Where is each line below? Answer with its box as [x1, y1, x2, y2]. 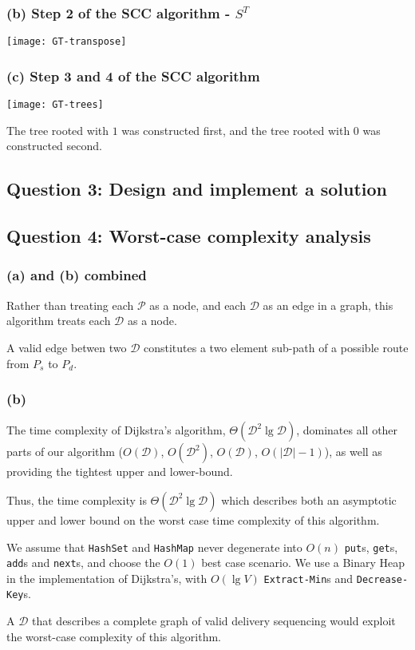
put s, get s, [344, 538, 398, 555]
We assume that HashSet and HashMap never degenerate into [6, 538, 302, 555]
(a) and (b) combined [6, 265, 147, 285]
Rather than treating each [6, 296, 134, 313]
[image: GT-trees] [6, 99, 104, 111]
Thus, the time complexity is [6, 491, 147, 508]
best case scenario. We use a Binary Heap [201, 554, 405, 571]
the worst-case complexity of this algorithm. [6, 628, 222, 644]
